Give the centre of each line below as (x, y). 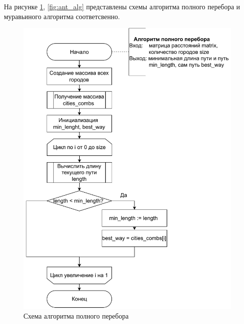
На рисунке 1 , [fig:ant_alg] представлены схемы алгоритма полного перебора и (122, 6)
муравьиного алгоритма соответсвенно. (62, 16)
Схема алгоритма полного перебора (76, 315)
